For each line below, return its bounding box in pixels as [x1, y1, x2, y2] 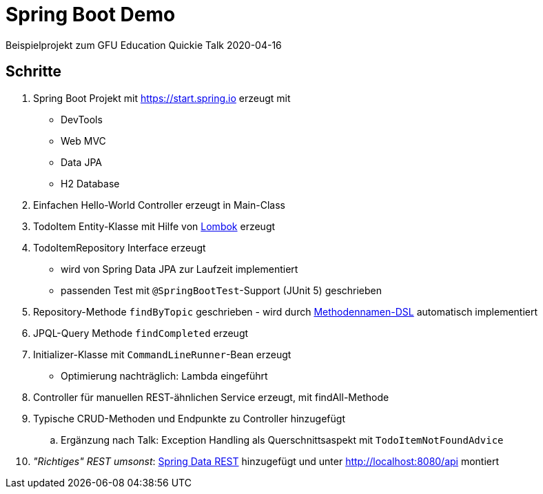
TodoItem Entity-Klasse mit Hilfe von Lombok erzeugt [33, 220, 276, 232]
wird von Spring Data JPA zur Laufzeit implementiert [61, 263, 298, 275]
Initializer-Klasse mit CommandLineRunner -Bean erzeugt [33, 348, 291, 360]
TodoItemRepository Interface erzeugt [33, 241, 206, 254]
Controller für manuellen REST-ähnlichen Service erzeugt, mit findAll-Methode [33, 391, 389, 403]
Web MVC [61, 134, 106, 147]
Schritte [6, 63, 61, 81]
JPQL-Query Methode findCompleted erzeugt [33, 327, 249, 339]
